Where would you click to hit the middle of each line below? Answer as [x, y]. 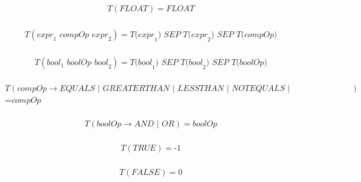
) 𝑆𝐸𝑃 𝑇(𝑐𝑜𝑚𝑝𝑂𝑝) [244, 35]
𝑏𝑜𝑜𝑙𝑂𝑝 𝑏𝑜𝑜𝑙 [88, 63]
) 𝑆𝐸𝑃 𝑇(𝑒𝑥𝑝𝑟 [183, 35]
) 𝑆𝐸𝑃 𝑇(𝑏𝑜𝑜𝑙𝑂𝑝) [237, 63]
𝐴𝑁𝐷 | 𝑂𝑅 [154, 124]
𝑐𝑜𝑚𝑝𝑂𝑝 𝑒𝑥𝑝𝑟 [84, 35]
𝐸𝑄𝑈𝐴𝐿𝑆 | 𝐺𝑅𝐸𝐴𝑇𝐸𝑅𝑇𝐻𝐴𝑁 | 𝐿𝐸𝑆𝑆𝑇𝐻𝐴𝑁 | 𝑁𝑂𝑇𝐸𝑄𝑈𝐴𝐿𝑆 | [175, 89]
